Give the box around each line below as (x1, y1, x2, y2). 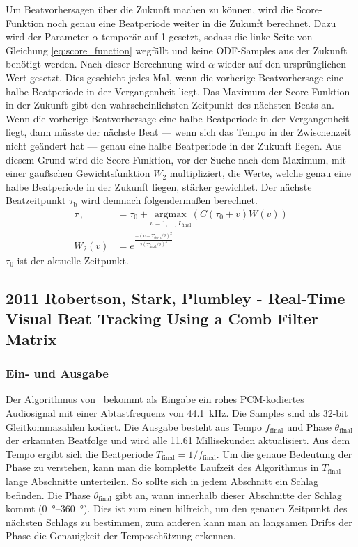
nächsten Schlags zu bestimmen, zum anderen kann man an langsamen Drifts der (6, 514, 352, 529)
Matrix (6, 328, 57, 349)
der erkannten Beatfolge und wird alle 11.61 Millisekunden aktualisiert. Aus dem (6, 433, 350, 447)
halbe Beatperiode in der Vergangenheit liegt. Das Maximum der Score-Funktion (6, 84, 350, 98)
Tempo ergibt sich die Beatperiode (6, 446, 153, 461)
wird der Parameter (6, 29, 89, 44)
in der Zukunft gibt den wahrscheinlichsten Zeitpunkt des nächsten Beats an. (6, 97, 335, 112)
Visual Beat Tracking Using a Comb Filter (6, 308, 318, 329)
